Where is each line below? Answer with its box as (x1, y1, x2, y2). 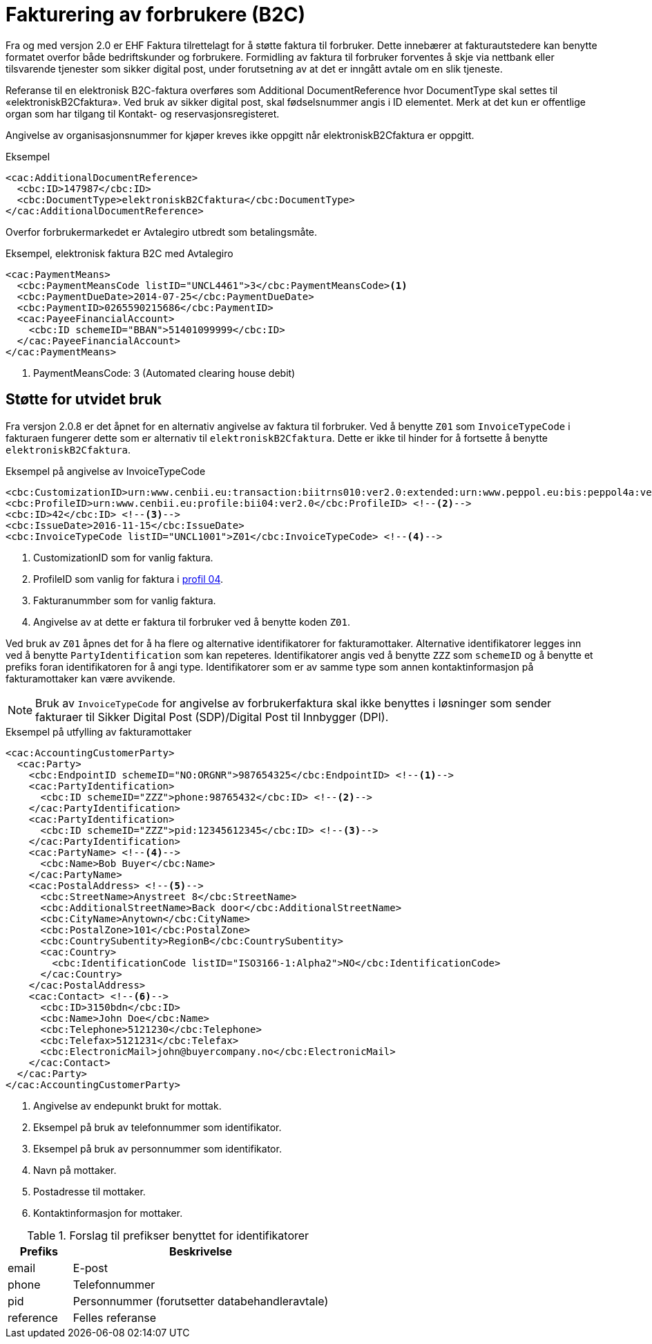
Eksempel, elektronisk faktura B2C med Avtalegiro (6, 247, 233, 259)
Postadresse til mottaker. (33, 1185, 146, 1197)
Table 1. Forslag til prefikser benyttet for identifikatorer (27, 1228, 309, 1242)
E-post (73, 1260, 108, 1275)
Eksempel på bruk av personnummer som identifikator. (33, 1142, 282, 1155)
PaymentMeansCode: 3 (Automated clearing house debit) (33, 366, 296, 379)
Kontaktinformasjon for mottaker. (33, 1206, 183, 1219)
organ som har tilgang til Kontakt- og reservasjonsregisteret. (6, 107, 280, 120)
